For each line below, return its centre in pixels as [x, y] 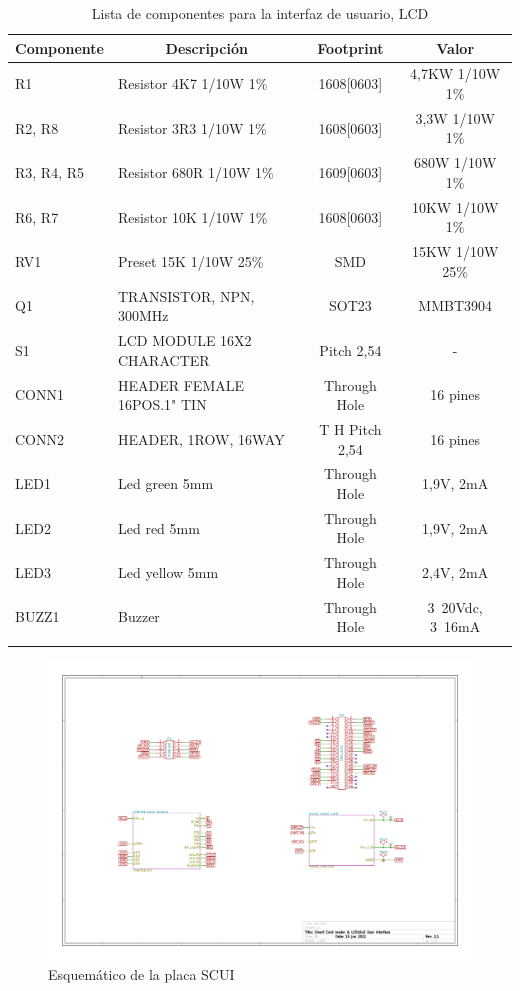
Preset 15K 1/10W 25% [191, 260]
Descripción [206, 47]
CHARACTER [164, 359]
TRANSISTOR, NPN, [186, 295]
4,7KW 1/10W [455, 73]
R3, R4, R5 [50, 172]
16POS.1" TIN [162, 404]
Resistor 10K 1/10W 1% [193, 216]
